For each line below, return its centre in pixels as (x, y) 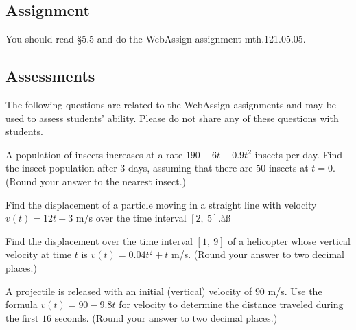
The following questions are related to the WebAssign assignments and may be (171, 104)
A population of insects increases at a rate (94, 154)
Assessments (50, 76)
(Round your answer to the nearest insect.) (96, 181)
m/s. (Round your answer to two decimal (258, 254)
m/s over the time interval (131, 218)
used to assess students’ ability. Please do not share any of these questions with (172, 118)
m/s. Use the (295, 291)
